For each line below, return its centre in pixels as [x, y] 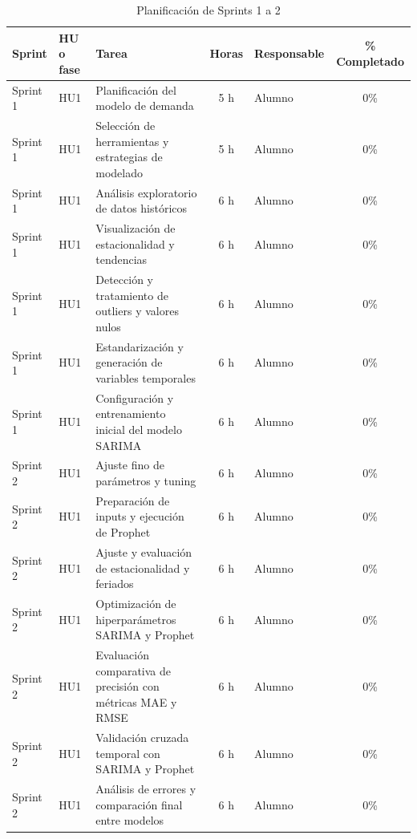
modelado [119, 172]
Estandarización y [140, 346]
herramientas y [132, 141]
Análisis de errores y [146, 789]
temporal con [128, 753]
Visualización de [136, 228]
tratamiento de [132, 295]
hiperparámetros [136, 619]
